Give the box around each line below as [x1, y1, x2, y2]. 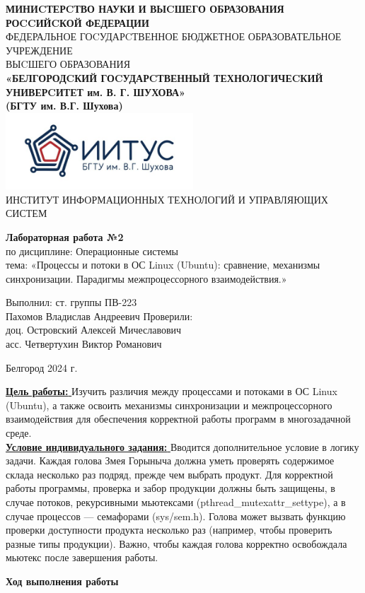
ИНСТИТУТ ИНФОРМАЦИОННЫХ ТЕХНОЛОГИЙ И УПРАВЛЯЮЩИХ [6, 192, 328, 206]
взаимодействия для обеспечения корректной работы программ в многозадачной [6, 411, 351, 426]
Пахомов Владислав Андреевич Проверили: [6, 308, 193, 323]
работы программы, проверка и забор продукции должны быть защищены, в [6, 481, 335, 495]
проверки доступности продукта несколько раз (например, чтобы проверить [6, 522, 332, 537]
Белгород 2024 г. [6, 360, 78, 375]
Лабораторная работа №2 [6, 229, 124, 244]
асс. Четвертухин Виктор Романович [6, 336, 162, 351]
